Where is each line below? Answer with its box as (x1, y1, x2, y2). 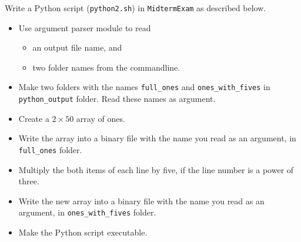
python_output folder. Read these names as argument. (18, 92, 216, 105)
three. (18, 175, 39, 187)
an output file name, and (32, 41, 122, 54)
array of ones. (76, 112, 125, 124)
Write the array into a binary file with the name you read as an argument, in (18, 132, 296, 144)
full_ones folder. (18, 143, 82, 155)
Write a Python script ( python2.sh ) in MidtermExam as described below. (5, 2, 266, 14)
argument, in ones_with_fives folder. (18, 206, 156, 218)
